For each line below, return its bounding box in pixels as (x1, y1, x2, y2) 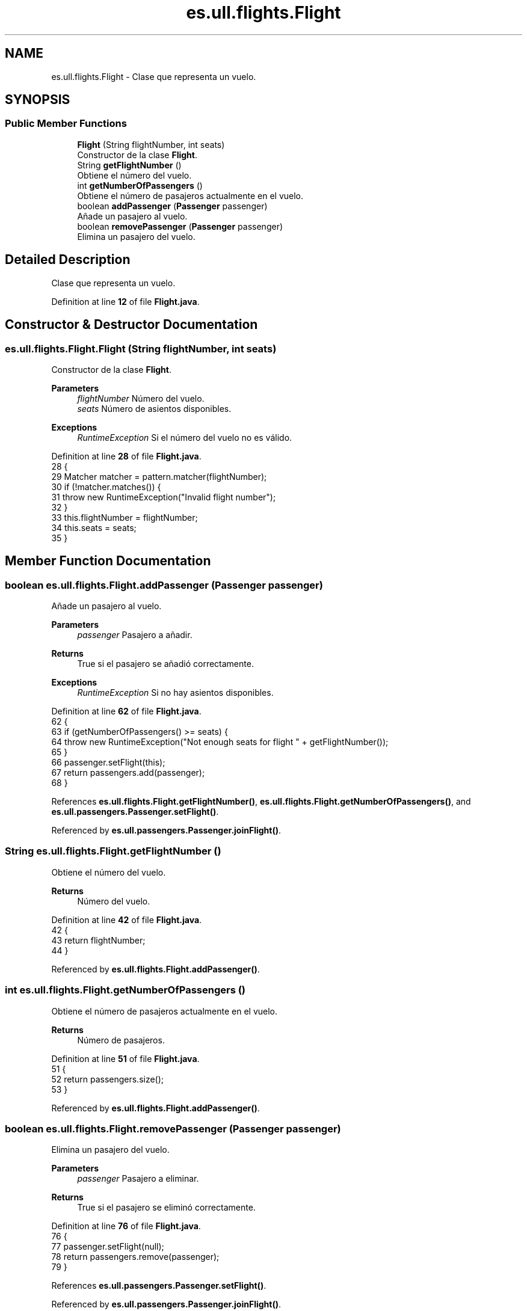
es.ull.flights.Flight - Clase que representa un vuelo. (51, 71, 256, 82)
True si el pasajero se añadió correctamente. (77, 659, 254, 669)
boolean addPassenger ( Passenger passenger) (77, 200, 268, 211)
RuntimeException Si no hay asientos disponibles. (77, 687, 274, 698)
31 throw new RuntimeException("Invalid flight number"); (51, 491, 276, 502)
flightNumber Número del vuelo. (77, 393, 205, 404)
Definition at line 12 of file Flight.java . (51, 296, 200, 307)
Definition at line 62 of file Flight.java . (51, 706, 202, 717)
